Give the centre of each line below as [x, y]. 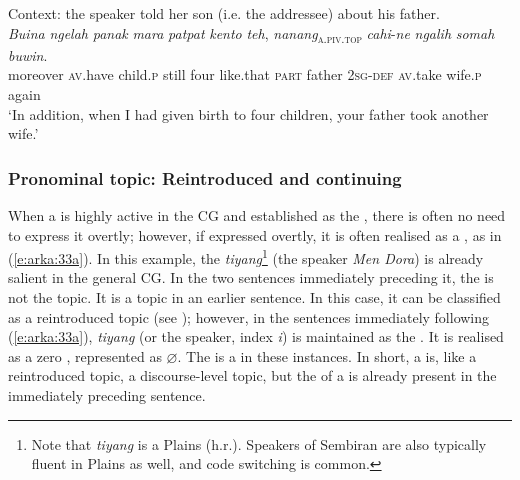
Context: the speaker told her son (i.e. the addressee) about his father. [224, 13]
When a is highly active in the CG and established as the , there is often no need [257, 214]
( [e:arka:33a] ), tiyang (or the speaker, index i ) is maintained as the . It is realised [256, 336]
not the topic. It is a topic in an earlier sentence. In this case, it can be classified [254, 296]
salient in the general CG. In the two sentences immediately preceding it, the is [251, 277]
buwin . [28, 54]
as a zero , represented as [85, 355]
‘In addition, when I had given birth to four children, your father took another [248, 113]
